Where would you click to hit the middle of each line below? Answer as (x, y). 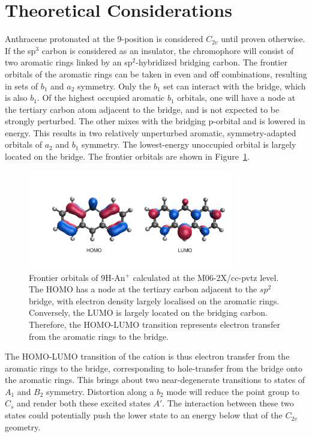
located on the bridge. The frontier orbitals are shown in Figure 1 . (127, 156)
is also (16, 98)
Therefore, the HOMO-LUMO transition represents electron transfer (154, 324)
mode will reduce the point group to (233, 391)
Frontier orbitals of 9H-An (77, 277)
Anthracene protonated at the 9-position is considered (104, 39)
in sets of (21, 86)
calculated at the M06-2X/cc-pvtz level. (206, 277)
